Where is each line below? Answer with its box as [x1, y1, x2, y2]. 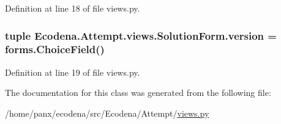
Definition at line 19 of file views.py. [5, 65, 140, 78]
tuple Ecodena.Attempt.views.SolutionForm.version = [5, 27, 277, 43]
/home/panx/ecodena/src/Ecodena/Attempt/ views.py [5, 106, 209, 119]
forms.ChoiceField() [5, 42, 105, 57]
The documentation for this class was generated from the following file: [5, 86, 271, 99]
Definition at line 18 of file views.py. [5, 2, 140, 14]
